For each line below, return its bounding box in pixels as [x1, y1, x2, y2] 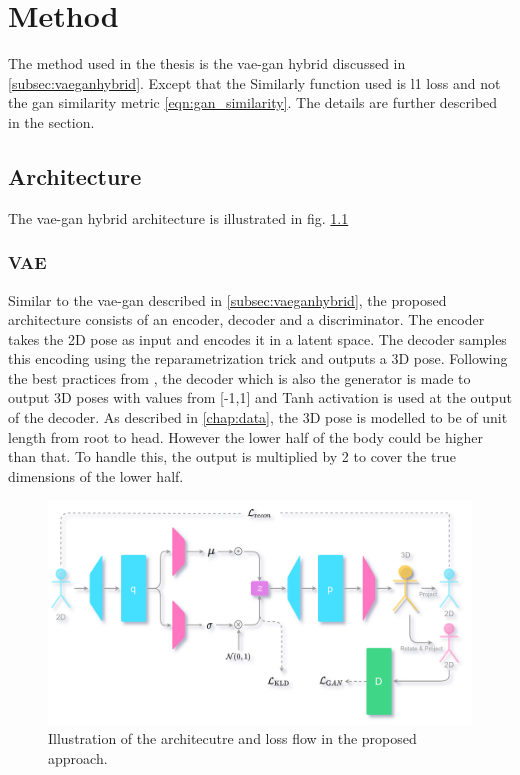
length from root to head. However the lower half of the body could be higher [8, 426, 484, 447]
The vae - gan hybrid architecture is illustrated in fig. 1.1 [8, 207, 349, 228]
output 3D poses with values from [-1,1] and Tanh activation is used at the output [8, 387, 512, 408]
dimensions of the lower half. [8, 465, 184, 486]
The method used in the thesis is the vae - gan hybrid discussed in [8, 53, 406, 74]
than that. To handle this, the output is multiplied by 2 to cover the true [8, 446, 456, 467]
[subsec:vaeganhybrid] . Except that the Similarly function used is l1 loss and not [8, 72, 501, 93]
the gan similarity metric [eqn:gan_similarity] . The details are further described [8, 92, 498, 113]
